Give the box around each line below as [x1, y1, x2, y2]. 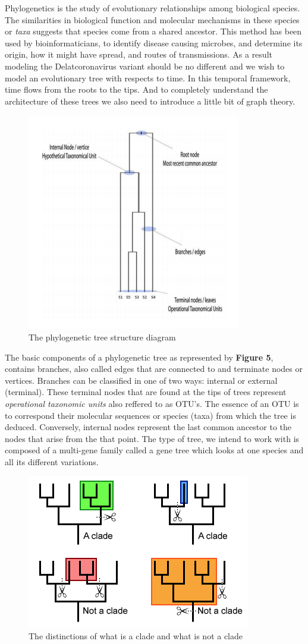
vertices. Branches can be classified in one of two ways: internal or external [5, 374, 278, 386]
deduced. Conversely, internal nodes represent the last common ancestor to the [5, 421, 291, 433]
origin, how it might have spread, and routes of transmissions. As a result [5, 48, 272, 61]
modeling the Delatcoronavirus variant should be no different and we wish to [5, 59, 285, 72]
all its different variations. [5, 455, 99, 468]
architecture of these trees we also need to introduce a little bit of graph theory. [5, 94, 296, 107]
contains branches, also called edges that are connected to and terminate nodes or [5, 362, 303, 375]
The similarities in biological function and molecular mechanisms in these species [5, 13, 300, 26]
